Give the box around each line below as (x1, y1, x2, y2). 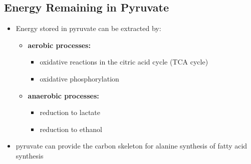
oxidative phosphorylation (40, 73, 119, 83)
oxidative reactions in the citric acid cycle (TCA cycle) (40, 56, 208, 67)
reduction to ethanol (40, 123, 102, 134)
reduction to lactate (40, 107, 100, 117)
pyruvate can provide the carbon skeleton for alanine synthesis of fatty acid (16, 140, 247, 151)
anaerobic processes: (28, 90, 99, 100)
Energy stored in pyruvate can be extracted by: (16, 23, 161, 33)
